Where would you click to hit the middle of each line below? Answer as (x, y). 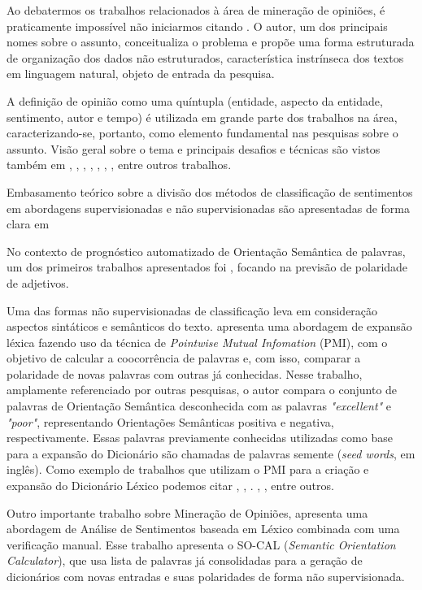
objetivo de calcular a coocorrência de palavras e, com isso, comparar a (184, 358)
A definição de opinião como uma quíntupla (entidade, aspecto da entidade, (195, 100)
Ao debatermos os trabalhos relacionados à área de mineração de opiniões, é (196, 10)
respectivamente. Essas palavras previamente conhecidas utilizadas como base (200, 438)
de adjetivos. (38, 282)
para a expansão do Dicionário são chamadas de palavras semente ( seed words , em (211, 453)
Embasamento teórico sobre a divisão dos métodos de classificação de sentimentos (210, 191)
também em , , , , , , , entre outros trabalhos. (119, 165)
